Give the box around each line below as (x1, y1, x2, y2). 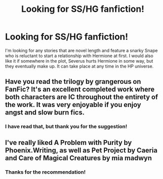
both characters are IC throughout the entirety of (5, 93, 159, 102)
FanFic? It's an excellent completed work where (5, 85, 155, 94)
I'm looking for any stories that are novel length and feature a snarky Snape (5, 47, 158, 53)
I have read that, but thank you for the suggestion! (5, 123, 128, 130)
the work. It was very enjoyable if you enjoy (5, 101, 141, 109)
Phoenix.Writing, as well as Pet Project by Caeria (5, 146, 158, 154)
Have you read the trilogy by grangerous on (5, 77, 141, 86)
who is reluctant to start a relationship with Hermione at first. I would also (5, 53, 154, 59)
